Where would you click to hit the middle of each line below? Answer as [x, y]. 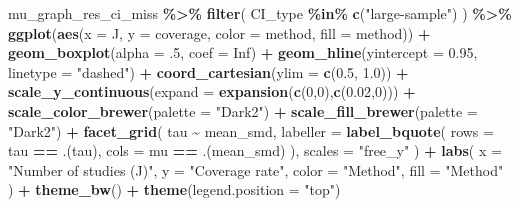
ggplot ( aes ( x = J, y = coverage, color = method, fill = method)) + [219, 32]
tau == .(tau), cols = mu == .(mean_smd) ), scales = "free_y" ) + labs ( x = [255, 150]
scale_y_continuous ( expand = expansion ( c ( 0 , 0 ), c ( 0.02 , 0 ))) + [212, 91]
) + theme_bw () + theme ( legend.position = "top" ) [174, 189]
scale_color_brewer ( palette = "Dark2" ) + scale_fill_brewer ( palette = [243, 110]
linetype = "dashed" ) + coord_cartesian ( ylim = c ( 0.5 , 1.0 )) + [208, 71]
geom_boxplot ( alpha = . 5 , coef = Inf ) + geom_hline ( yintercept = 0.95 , [243, 52]
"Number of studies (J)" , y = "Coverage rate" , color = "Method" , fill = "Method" [256, 169]
